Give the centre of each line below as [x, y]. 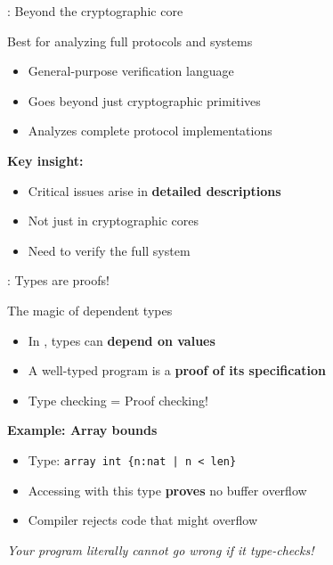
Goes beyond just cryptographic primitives [144, 100]
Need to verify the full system [109, 250]
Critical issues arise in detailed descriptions [154, 190]
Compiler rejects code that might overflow [143, 520]
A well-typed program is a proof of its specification [177, 370]
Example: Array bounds [82, 430]
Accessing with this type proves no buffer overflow [167, 490]
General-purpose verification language [131, 71]
